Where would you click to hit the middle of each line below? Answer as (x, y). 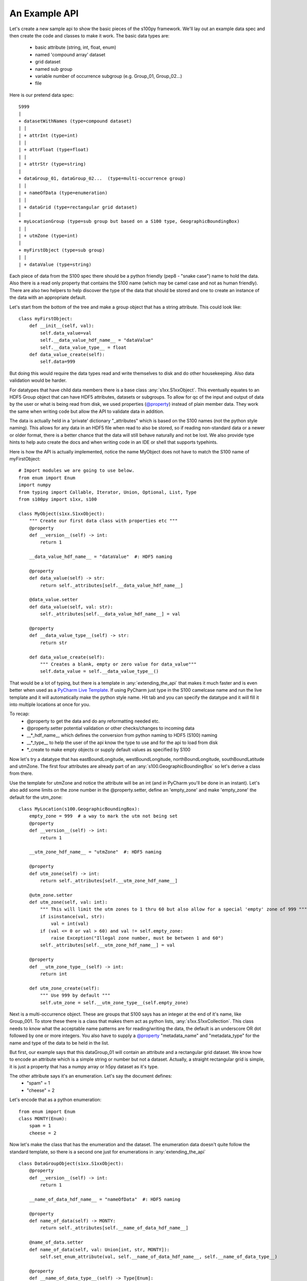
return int (54, 974)
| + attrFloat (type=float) (54, 150)
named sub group (54, 69)
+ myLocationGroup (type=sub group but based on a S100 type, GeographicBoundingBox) (129, 221)
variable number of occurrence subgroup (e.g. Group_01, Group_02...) (109, 76)
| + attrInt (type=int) (48, 135)
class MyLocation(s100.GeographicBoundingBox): (79, 809)
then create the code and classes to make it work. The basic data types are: (90, 35)
